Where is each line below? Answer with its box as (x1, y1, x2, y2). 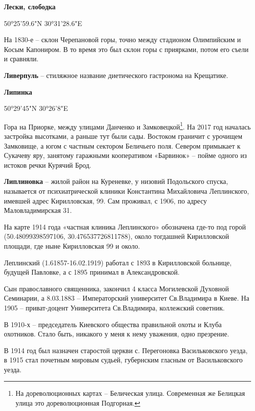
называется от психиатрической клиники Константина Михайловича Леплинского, (4, 185, 249, 196)
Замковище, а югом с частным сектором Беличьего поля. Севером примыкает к (4, 140, 241, 151)
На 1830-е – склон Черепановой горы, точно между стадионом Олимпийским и (4, 34, 241, 45)
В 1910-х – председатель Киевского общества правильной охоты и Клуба (4, 319, 222, 329)
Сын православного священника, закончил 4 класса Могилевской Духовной (4, 283, 229, 293)
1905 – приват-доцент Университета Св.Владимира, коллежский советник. (4, 302, 225, 312)
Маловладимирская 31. (4, 205, 72, 215)
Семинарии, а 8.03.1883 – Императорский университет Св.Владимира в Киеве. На (4, 293, 250, 303)
